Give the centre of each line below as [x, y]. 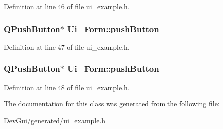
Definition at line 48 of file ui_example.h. [67, 87]
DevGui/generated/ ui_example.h [55, 120]
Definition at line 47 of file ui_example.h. [67, 47]
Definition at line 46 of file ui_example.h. [67, 6]
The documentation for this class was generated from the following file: [112, 104]
